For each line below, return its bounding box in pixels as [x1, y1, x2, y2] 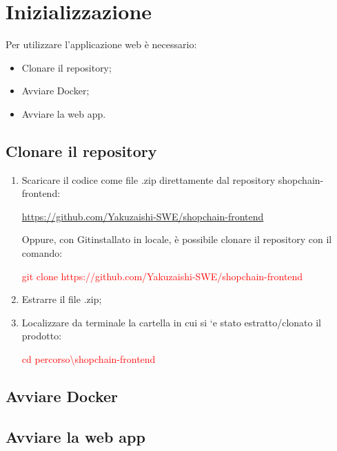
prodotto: [21, 328, 62, 343]
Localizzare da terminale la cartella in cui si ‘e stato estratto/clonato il [21, 315, 321, 329]
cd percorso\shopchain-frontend [21, 352, 156, 366]
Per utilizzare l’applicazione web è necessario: [6, 37, 197, 52]
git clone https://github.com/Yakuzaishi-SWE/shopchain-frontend [21, 269, 303, 283]
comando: [21, 246, 63, 260]
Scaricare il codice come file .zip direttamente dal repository [21, 172, 276, 187]
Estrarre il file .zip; [21, 292, 102, 306]
